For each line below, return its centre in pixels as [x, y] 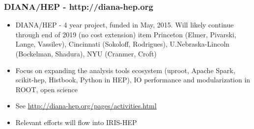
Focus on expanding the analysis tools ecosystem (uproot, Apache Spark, [125, 70]
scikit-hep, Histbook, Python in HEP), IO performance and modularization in [133, 80]
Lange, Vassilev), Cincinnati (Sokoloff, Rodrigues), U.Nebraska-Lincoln [122, 44]
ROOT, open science [47, 89]
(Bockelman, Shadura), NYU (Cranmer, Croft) [86, 53]
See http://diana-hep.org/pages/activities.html [86, 106]
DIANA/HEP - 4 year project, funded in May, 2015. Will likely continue [125, 25]
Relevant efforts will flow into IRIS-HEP [76, 122]
